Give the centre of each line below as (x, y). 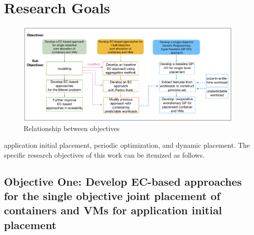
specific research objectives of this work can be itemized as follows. (104, 154)
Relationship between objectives (72, 128)
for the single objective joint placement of (112, 196)
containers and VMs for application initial (113, 210)
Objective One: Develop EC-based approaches (123, 181)
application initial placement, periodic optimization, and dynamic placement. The (127, 145)
